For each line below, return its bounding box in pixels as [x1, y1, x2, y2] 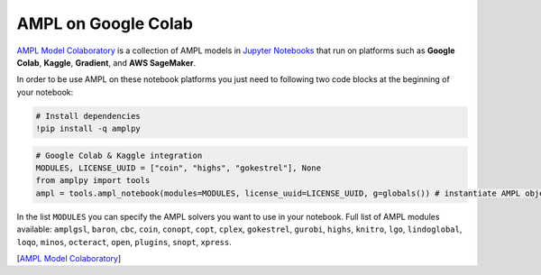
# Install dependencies [35, 111, 142, 121]
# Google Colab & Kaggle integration [35, 150, 203, 160]
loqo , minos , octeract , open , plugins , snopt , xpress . [16, 236, 232, 247]
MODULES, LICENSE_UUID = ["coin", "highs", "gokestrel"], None [35, 163, 322, 173]
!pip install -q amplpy [35, 124, 142, 134]
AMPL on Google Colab [16, 14, 194, 33]
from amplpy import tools [35, 176, 151, 186]
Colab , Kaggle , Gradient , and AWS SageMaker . [16, 57, 197, 68]
